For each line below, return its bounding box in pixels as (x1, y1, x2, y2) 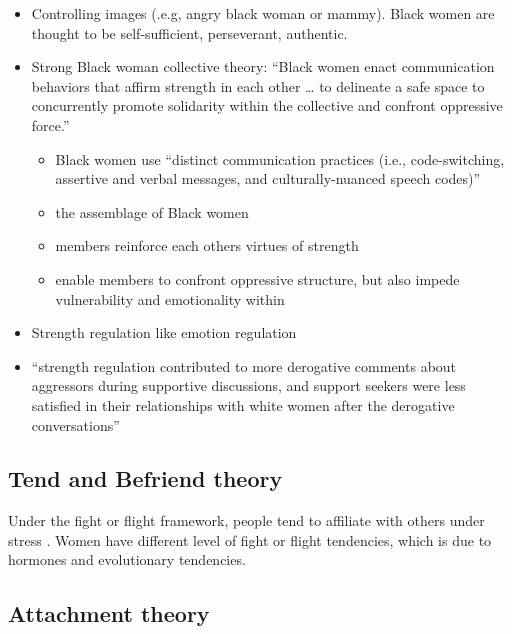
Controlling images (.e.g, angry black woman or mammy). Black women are (31, 3, 495, 23)
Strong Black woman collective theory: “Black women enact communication (31, 56, 495, 77)
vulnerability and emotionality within (55, 288, 285, 309)
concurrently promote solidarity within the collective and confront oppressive (31, 95, 503, 116)
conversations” (31, 414, 120, 435)
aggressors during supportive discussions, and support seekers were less (31, 375, 466, 396)
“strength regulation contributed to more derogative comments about (31, 355, 457, 376)
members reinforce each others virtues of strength (55, 235, 359, 256)
